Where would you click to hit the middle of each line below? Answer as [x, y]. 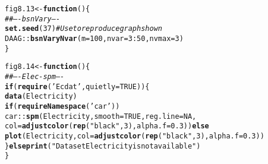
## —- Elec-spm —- [35, 76]
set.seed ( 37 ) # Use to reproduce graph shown [83, 29]
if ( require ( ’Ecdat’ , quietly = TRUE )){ [77, 86]
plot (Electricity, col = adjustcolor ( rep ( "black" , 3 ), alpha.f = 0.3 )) [135, 136]
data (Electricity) [41, 97]
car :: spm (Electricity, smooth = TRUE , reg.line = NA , [101, 116]
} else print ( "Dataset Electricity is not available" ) [103, 146]
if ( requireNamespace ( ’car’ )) [62, 106]
